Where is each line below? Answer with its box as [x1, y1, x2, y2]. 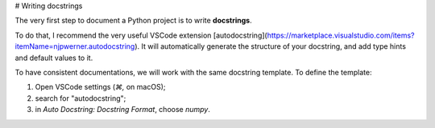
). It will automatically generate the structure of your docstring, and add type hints [134, 42, 407, 51]
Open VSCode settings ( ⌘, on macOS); [35, 82, 166, 92]
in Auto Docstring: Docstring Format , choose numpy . [35, 105, 211, 114]
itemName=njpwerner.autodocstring [14, 42, 135, 51]
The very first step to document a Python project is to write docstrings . [14, 16, 253, 26]
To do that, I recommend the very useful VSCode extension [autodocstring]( [14, 30, 267, 40]
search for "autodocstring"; [35, 93, 126, 103]
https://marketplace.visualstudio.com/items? [267, 30, 415, 40]
